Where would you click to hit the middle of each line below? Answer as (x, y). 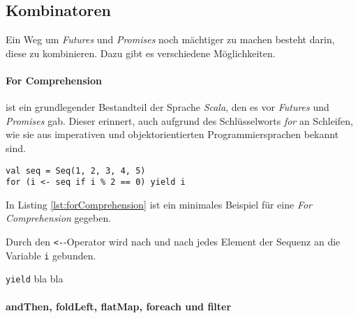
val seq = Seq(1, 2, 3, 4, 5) (76, 171)
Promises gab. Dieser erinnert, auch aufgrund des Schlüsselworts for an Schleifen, (179, 120)
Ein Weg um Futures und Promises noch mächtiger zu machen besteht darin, (170, 39)
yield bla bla (35, 279)
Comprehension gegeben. (59, 218)
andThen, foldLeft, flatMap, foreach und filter (119, 306)
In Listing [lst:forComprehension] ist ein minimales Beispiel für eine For (159, 204)
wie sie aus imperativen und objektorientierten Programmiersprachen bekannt (172, 134)
